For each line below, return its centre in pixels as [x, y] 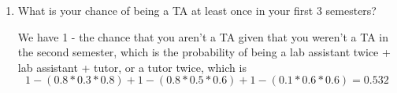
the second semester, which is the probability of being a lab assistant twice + [204, 52]
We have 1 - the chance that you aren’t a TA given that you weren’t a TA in [203, 36]
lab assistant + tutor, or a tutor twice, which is [132, 67]
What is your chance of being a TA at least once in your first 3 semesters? [197, 10]
